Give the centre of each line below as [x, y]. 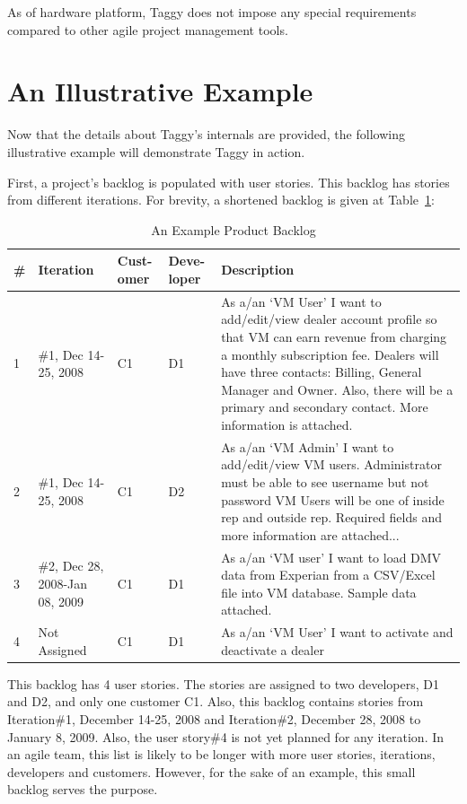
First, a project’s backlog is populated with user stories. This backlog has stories [229, 182]
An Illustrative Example [160, 91]
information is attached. [287, 424]
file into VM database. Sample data [319, 592]
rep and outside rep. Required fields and [332, 517]
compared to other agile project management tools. [148, 29]
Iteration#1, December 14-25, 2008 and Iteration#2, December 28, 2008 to [214, 719]
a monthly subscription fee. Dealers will [330, 354]
